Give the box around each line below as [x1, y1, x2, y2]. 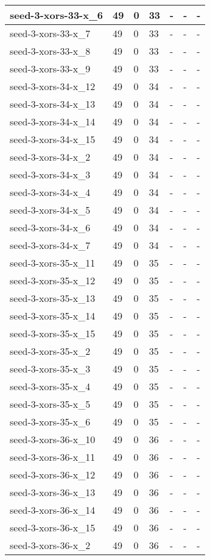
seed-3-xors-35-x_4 [10, 379, 91, 393]
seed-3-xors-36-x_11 [10, 450, 96, 464]
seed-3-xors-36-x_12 [10, 467, 96, 481]
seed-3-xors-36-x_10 [10, 432, 96, 446]
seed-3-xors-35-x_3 [10, 362, 91, 376]
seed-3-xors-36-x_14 [10, 503, 96, 517]
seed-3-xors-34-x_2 [10, 150, 91, 164]
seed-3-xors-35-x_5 [10, 397, 91, 411]
